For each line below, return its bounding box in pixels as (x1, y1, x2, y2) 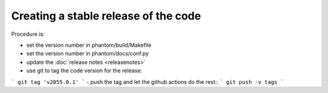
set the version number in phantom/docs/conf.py (26, 50, 149, 57)
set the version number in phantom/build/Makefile (26, 41, 152, 49)
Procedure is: (11, 30, 45, 38)
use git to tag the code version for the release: (26, 67, 143, 74)
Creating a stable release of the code (11, 9, 202, 22)
